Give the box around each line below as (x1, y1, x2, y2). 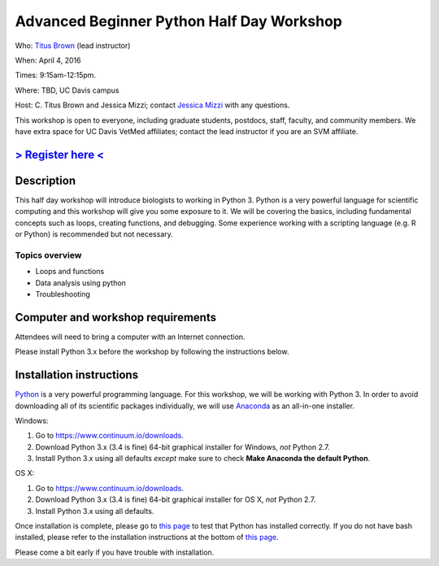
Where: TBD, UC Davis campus (15, 85, 120, 95)
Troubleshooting (35, 289, 91, 298)
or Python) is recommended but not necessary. (15, 229, 174, 239)
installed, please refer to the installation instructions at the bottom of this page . (15, 533, 280, 542)
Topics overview (15, 249, 82, 260)
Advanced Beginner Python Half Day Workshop (15, 12, 343, 30)
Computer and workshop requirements (15, 310, 217, 324)
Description (15, 173, 76, 187)
